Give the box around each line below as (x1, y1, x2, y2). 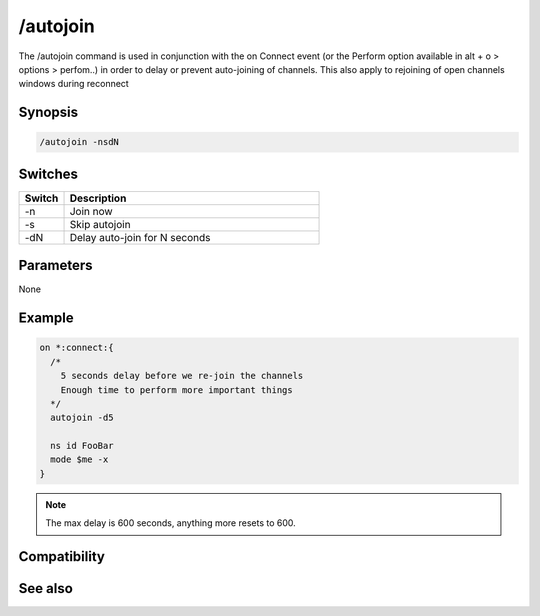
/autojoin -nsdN (39, 136, 120, 148)
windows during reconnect (18, 78, 129, 90)
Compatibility (18, 548, 105, 565)
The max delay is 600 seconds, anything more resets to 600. (45, 517, 297, 529)
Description (69, 191, 127, 205)
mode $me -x (50, 454, 109, 465)
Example (18, 310, 74, 327)
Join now (69, 204, 114, 218)
